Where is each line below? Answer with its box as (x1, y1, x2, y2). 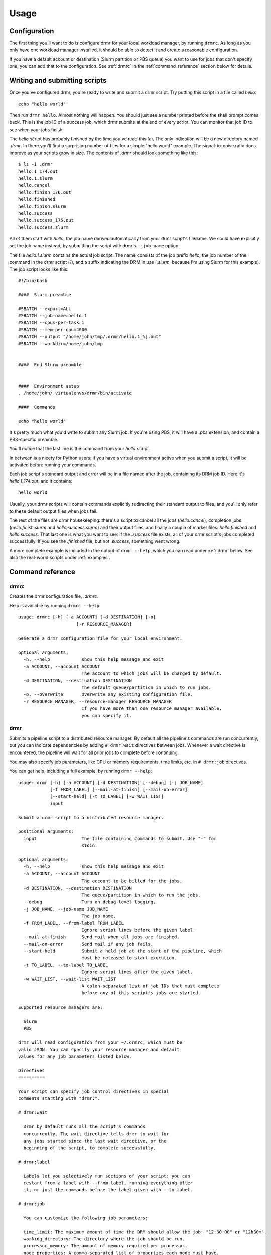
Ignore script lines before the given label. (81, 927, 196, 933)
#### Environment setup (18, 383, 79, 389)
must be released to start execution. (81, 955, 177, 961)
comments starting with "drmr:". (18, 1096, 100, 1101)
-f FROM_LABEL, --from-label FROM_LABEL (23, 920, 124, 926)
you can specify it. (81, 713, 132, 718)
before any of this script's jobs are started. (81, 990, 201, 996)
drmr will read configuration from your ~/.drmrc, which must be (18, 1040, 183, 1045)
